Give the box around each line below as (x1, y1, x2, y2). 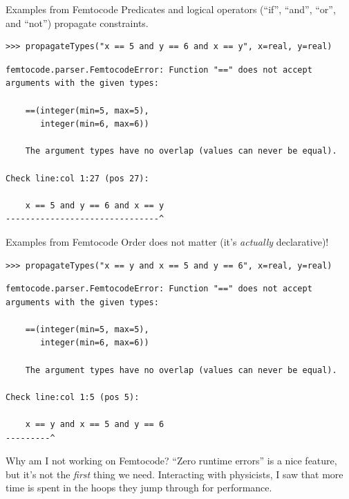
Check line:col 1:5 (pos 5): (6, 392, 140, 402)
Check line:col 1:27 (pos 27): (6, 173, 149, 183)
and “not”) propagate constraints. (6, 15, 149, 30)
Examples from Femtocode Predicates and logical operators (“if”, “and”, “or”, (6, 2, 336, 16)
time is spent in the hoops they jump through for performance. (6, 480, 272, 495)
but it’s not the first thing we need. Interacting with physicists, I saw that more (6, 466, 343, 481)
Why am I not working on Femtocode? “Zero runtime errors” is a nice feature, (6, 453, 337, 468)
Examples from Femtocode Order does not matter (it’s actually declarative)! (6, 234, 329, 248)
